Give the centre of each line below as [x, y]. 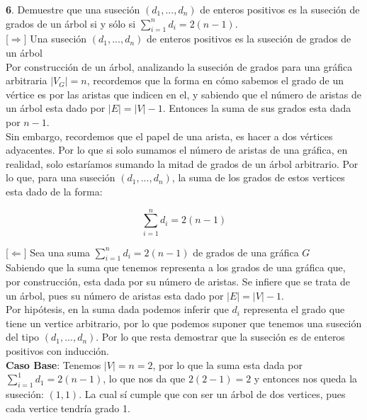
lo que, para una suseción [61, 177]
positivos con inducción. [58, 351]
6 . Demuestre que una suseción [73, 9]
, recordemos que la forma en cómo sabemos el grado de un [215, 80]
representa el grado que [294, 309]
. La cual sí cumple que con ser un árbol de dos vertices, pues [212, 393]
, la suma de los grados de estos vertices [258, 177]
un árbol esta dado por [56, 108]
